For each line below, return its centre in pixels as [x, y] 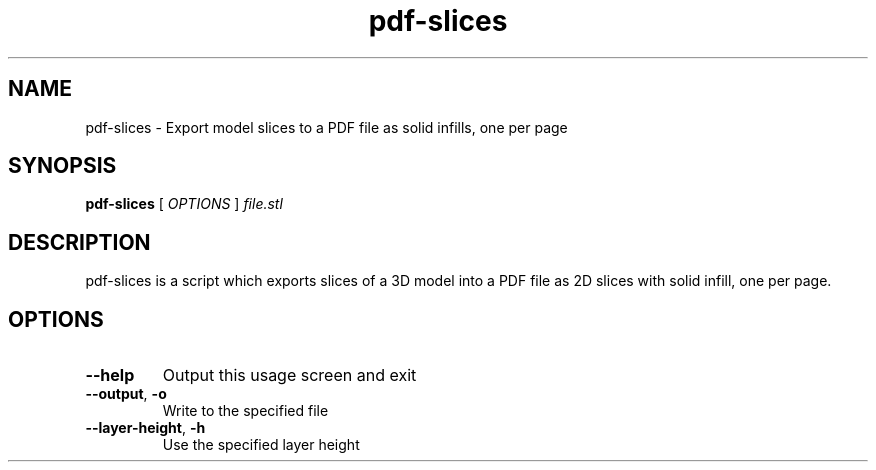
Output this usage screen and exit [289, 375]
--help [110, 375]
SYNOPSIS [62, 166]
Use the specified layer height [261, 445]
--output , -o [126, 394]
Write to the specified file [245, 411]
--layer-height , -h [145, 428]
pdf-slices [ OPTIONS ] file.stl [184, 204]
